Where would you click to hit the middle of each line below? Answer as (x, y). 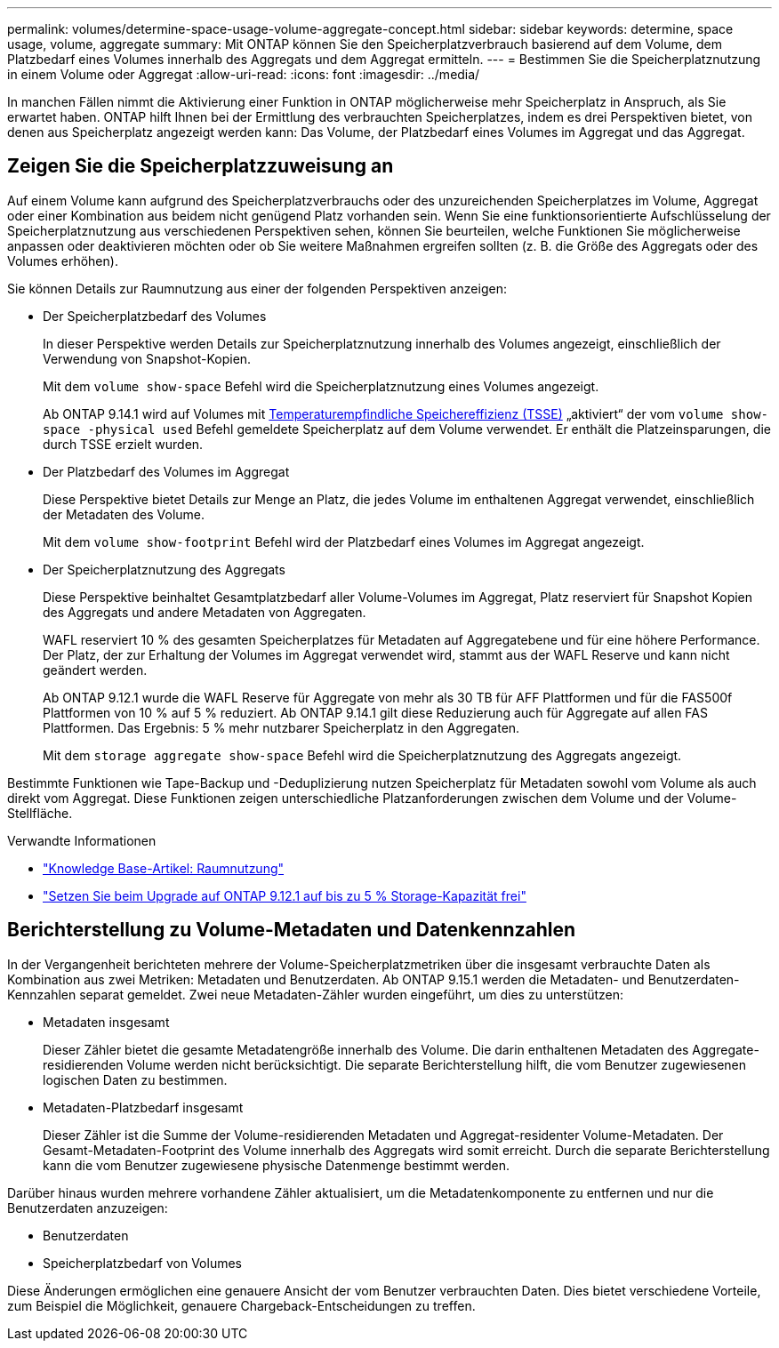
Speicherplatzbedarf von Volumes (142, 1263)
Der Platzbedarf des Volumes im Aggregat (166, 471)
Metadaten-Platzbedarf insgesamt (143, 1107)
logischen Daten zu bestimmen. (135, 1079)
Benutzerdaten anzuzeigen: (88, 1208)
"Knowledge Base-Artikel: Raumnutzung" (164, 868)
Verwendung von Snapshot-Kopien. (147, 358)
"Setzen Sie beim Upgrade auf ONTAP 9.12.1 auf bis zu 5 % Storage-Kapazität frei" (285, 895)
